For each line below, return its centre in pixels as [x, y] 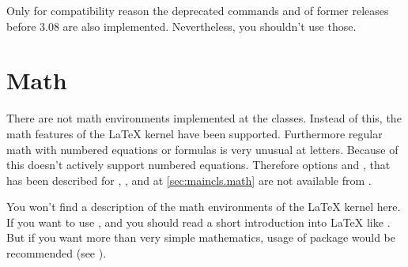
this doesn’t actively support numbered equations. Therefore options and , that [198, 165]
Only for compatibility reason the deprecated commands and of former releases [198, 10]
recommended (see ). [57, 253]
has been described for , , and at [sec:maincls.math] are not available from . [189, 180]
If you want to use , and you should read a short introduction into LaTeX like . [198, 222]
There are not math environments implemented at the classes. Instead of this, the [204, 118]
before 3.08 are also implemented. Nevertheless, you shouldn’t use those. [181, 26]
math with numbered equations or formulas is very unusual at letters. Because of [202, 149]
